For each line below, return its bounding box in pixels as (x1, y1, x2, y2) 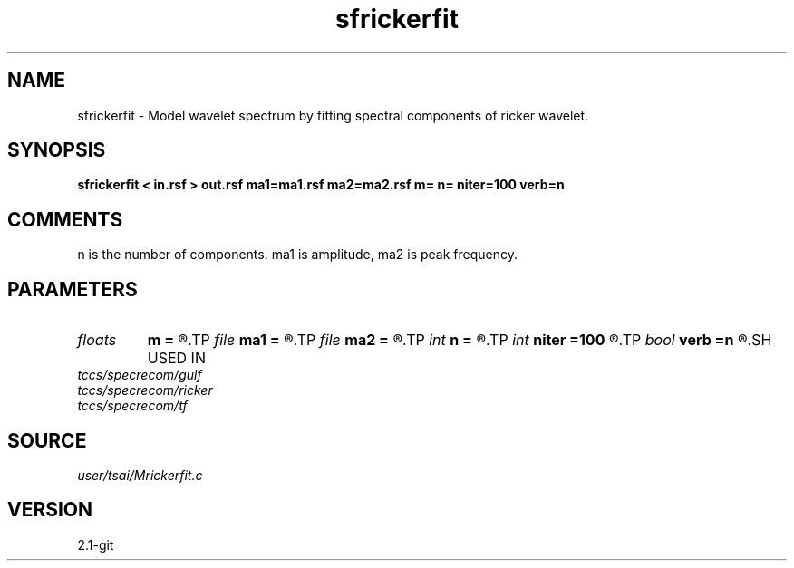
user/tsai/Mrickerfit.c (77, 467, 203, 483)
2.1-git (77, 536, 114, 553)
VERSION (7, 498, 93, 522)
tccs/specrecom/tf (77, 398, 188, 414)
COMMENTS (7, 207, 123, 231)
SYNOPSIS (7, 139, 106, 162)
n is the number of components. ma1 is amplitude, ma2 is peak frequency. (77, 246, 518, 263)
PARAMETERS (7, 277, 138, 301)
